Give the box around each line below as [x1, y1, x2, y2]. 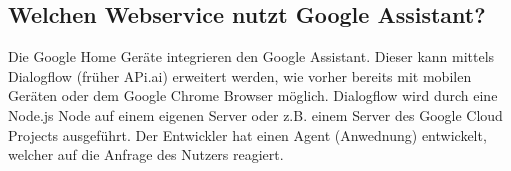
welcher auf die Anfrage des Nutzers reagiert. [8, 144, 284, 165]
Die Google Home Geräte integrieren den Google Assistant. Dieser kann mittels [8, 46, 495, 67]
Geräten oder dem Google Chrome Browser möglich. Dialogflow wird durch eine [8, 85, 498, 106]
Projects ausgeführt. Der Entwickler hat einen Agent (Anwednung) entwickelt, [8, 124, 487, 145]
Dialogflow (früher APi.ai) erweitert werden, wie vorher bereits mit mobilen [8, 65, 472, 86]
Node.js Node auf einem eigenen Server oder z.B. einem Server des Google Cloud [8, 104, 503, 125]
